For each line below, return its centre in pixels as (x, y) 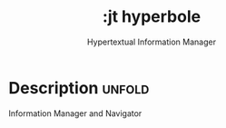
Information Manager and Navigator (75, 113)
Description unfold (79, 88)
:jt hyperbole (152, 17)
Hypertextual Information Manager (152, 42)
